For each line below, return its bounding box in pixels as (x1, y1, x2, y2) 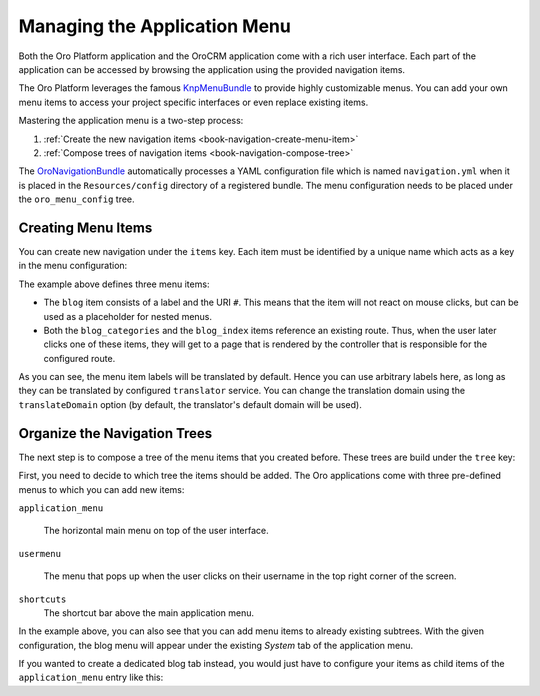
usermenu (18, 548, 62, 559)
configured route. (43, 352, 116, 364)
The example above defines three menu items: (18, 278, 210, 290)
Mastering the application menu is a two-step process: (18, 115, 244, 127)
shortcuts (18, 593, 67, 605)
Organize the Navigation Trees (18, 425, 213, 442)
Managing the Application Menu (18, 15, 292, 37)
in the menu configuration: (18, 260, 128, 272)
